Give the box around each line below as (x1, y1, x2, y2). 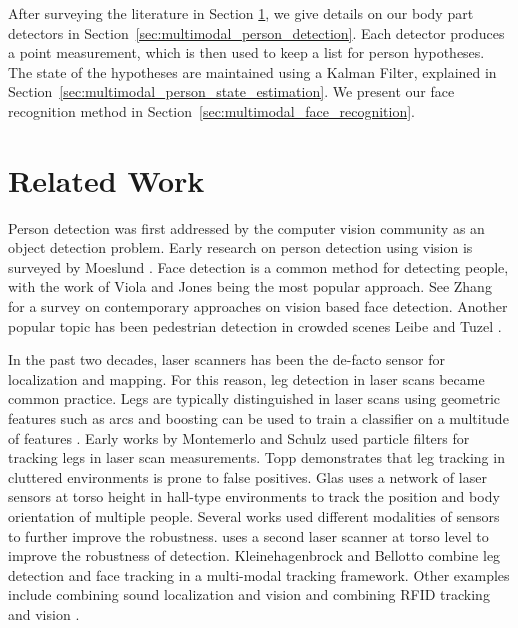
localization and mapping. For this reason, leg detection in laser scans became (8, 368, 485, 389)
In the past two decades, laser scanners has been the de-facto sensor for (8, 349, 446, 370)
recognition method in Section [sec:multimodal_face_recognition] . (8, 100, 415, 121)
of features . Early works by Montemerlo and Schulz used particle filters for (8, 427, 470, 448)
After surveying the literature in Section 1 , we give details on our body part (8, 3, 474, 23)
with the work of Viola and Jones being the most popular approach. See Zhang (8, 276, 492, 297)
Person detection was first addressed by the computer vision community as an (8, 217, 485, 238)
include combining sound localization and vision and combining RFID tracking (8, 584, 490, 605)
